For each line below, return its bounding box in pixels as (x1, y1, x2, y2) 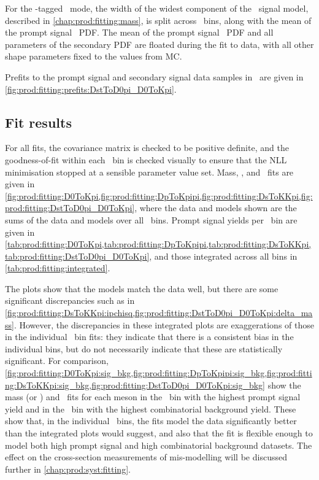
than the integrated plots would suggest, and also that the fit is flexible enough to (5, 427, 313, 439)
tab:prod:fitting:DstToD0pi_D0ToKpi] (5, 249, 150, 262)
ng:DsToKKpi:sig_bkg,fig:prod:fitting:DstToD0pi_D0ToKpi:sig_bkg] (5, 378, 265, 391)
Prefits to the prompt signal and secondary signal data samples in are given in (5, 70, 304, 83)
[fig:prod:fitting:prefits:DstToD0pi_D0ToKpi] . (5, 82, 177, 95)
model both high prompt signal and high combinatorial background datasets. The (5, 438, 312, 451)
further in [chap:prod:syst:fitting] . (5, 462, 131, 475)
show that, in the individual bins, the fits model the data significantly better (5, 414, 297, 427)
